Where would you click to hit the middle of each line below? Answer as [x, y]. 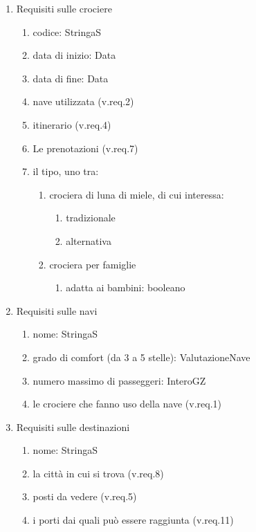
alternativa [89, 240]
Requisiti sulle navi [57, 310]
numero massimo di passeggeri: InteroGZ [119, 380]
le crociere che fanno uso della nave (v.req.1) [127, 404]
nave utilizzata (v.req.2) [83, 101]
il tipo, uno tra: [66, 171]
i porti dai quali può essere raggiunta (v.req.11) [133, 520]
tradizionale [91, 218]
